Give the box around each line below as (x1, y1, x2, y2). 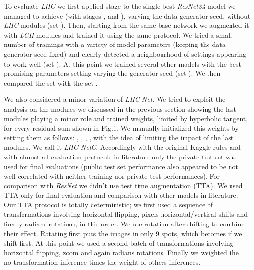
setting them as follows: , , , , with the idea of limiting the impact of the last (4, 132, 234, 142)
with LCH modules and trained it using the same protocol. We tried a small (4, 29, 232, 40)
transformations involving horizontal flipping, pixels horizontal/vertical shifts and (4, 209, 248, 219)
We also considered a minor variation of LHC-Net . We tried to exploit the (4, 94, 226, 104)
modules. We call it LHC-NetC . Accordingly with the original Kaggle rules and (4, 142, 241, 152)
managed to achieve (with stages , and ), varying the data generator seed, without (4, 10, 251, 21)
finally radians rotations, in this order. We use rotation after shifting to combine (4, 219, 245, 229)
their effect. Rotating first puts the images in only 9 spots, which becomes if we (4, 228, 242, 238)
